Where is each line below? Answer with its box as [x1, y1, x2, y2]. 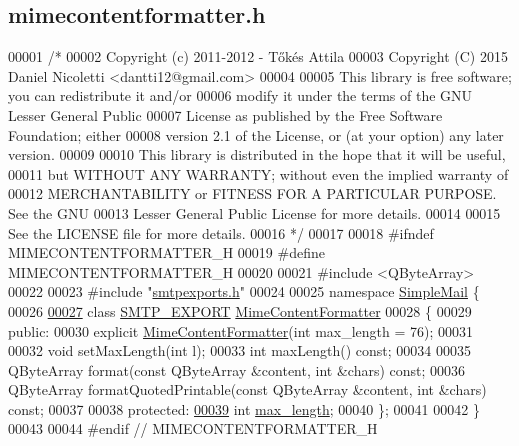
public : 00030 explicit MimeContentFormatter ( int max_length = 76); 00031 [8, 320, 474, 341]
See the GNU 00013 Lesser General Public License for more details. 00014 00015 [8, 202, 501, 223]
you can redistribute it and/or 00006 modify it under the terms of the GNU [8, 85, 473, 106]
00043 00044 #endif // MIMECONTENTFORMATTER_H [8, 418, 378, 439]
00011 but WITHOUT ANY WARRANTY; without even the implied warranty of [8, 163, 509, 184]
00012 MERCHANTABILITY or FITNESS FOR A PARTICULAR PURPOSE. [8, 183, 497, 204]
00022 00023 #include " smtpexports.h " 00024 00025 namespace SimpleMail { [8, 281, 480, 302]
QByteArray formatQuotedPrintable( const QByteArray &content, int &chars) [8, 379, 487, 400]
